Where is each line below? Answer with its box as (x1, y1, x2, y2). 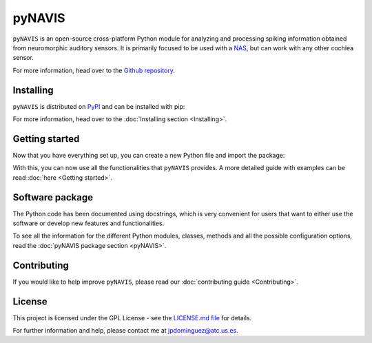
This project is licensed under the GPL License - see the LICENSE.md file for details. (12, 313, 251, 322)
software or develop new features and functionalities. (12, 219, 165, 227)
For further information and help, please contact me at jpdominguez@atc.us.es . (12, 326, 239, 334)
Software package (12, 191, 93, 203)
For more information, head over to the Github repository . (12, 66, 175, 74)
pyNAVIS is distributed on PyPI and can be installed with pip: (12, 102, 185, 110)
